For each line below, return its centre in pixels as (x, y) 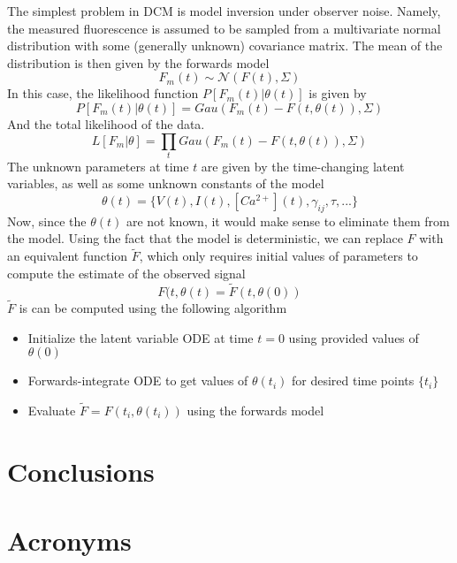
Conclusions (81, 471)
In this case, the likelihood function (103, 93)
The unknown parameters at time (98, 166)
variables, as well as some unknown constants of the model (166, 183)
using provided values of (354, 337)
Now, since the (47, 221)
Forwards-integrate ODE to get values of (138, 380)
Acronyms (69, 540)
